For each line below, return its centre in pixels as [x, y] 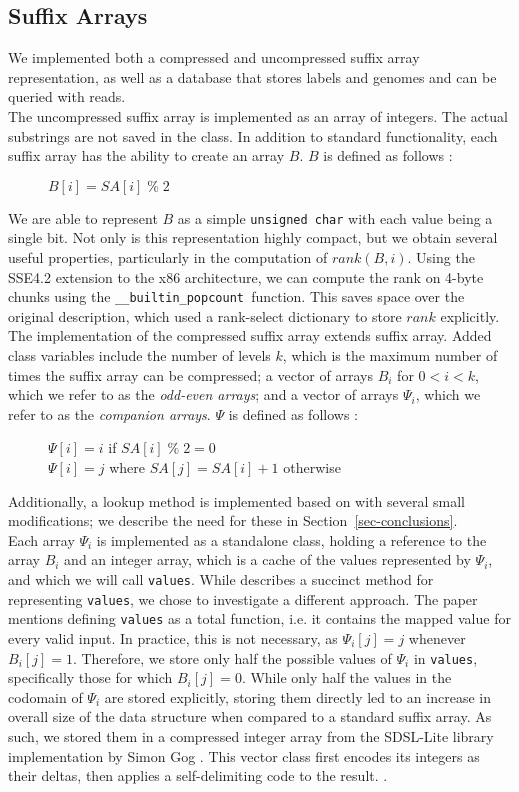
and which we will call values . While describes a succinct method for [221, 578]
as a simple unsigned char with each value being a [335, 217]
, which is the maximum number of [390, 355]
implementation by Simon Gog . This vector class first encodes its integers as [244, 755]
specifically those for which [90, 677]
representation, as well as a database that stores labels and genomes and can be [252, 76]
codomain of [45, 696]
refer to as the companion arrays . [109, 413]
